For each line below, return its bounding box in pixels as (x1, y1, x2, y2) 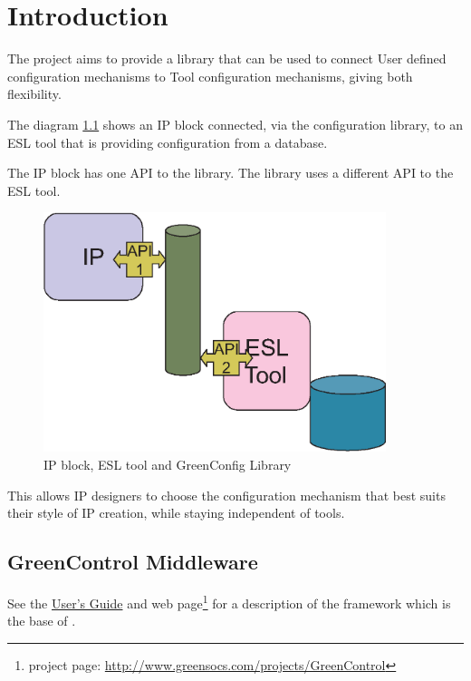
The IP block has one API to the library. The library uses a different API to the (7, 163, 454, 182)
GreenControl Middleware (7, 548, 258, 576)
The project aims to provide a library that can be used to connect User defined (7, 49, 447, 68)
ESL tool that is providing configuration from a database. (7, 132, 328, 151)
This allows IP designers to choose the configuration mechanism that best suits (7, 485, 446, 504)
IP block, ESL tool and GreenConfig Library (43, 454, 292, 473)
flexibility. (7, 84, 62, 103)
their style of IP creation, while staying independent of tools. (7, 503, 345, 522)
